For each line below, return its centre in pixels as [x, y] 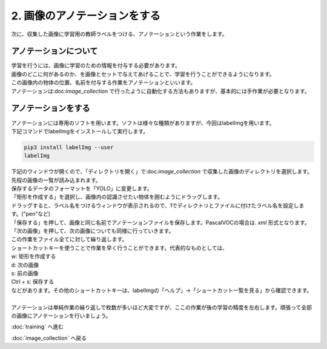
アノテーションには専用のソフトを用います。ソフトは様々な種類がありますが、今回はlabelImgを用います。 [143, 123]
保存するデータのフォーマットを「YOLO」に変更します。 [82, 188]
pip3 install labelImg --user [69, 147]
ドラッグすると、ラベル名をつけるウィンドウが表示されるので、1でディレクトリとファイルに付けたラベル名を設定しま [158, 205]
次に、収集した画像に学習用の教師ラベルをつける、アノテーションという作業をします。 [119, 34]
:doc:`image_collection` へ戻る [49, 338]
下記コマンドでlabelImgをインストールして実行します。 [80, 131]
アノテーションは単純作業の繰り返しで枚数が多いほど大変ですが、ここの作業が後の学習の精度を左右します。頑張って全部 [161, 307]
